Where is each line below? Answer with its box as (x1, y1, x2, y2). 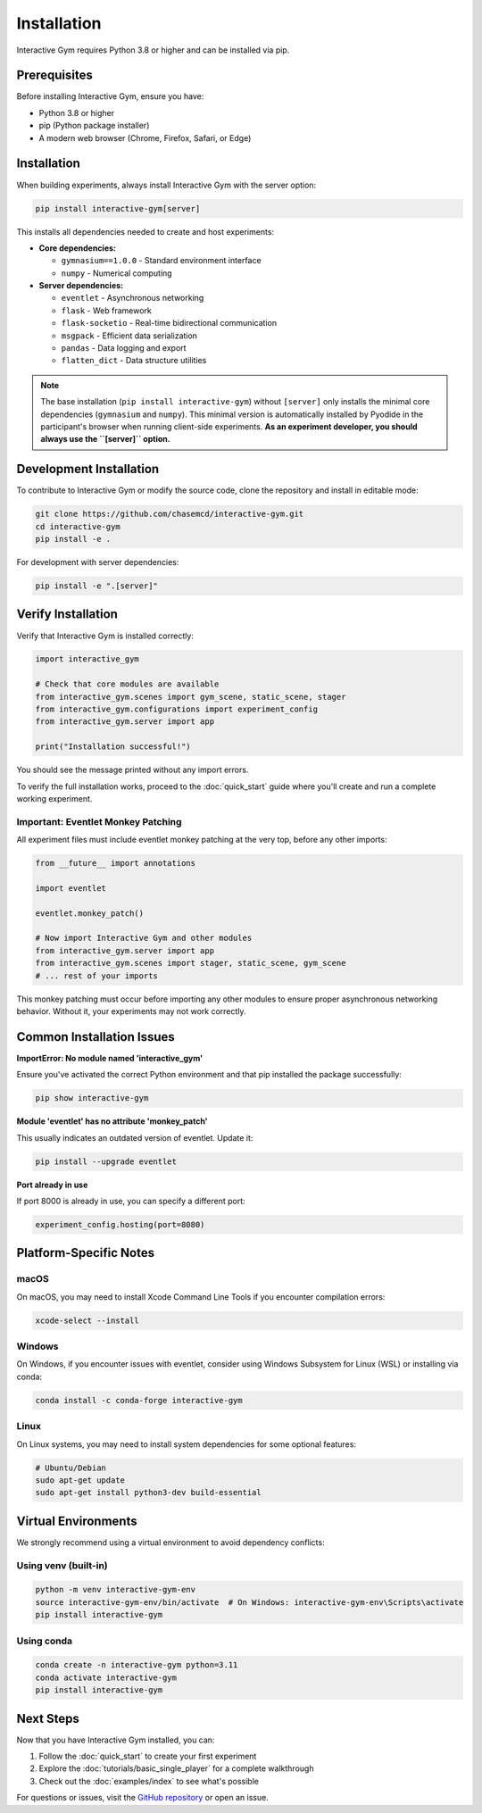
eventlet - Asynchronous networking (61, 293, 204, 304)
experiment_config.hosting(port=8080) (35, 1219, 205, 1229)
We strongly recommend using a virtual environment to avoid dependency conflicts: (16, 1536, 325, 1548)
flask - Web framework (61, 304, 152, 316)
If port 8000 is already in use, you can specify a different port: (16, 1196, 245, 1207)
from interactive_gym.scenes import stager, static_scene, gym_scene (35, 958, 346, 969)
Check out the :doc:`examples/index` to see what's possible (38, 1776, 259, 1786)
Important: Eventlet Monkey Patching (16, 815, 182, 827)
